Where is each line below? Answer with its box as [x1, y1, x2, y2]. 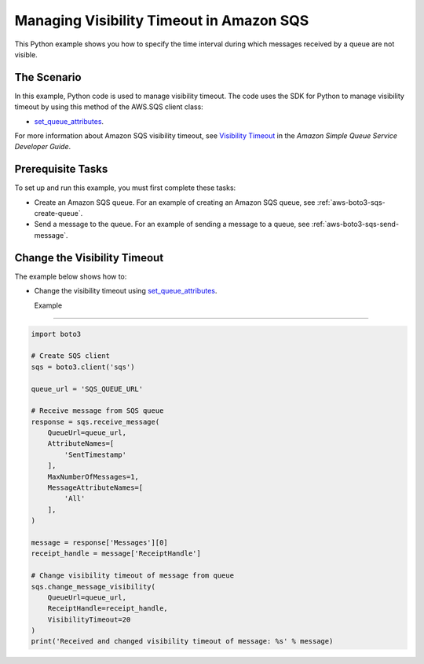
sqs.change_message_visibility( [31, 582, 156, 591]
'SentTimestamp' [64, 450, 127, 459]
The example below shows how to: [14, 272, 127, 281]
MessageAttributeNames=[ [47, 483, 144, 492]
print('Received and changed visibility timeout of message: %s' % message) [31, 637, 334, 646]
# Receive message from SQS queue [31, 407, 164, 415]
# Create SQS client [31, 352, 110, 360]
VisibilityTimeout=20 [47, 615, 131, 624]
